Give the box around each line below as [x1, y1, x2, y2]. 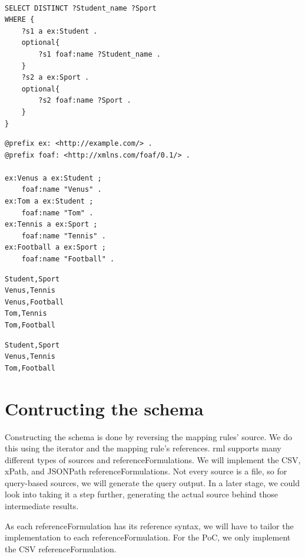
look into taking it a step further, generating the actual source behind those [5, 488, 278, 500]
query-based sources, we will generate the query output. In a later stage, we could [5, 476, 300, 489]
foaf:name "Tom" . [21, 208, 94, 217]
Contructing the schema [5, 396, 204, 420]
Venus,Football [5, 297, 64, 306]
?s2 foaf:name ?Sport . [38, 96, 131, 105]
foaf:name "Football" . [21, 255, 115, 264]
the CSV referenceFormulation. [5, 542, 117, 555]
